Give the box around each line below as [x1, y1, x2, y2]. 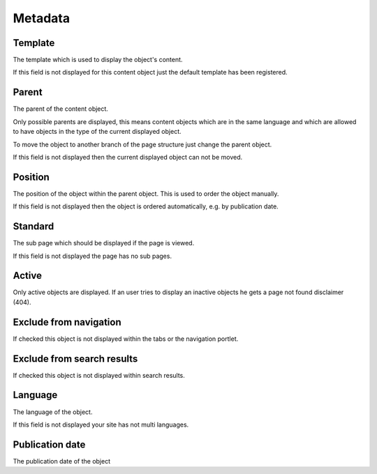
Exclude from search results [13, 353, 138, 365]
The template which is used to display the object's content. [13, 56, 183, 64]
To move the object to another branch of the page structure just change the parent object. [13, 140, 272, 148]
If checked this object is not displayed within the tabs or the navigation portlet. [13, 335, 239, 343]
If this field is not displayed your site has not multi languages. [13, 420, 189, 429]
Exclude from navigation [13, 316, 121, 328]
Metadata [13, 10, 70, 26]
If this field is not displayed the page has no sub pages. [13, 252, 172, 260]
